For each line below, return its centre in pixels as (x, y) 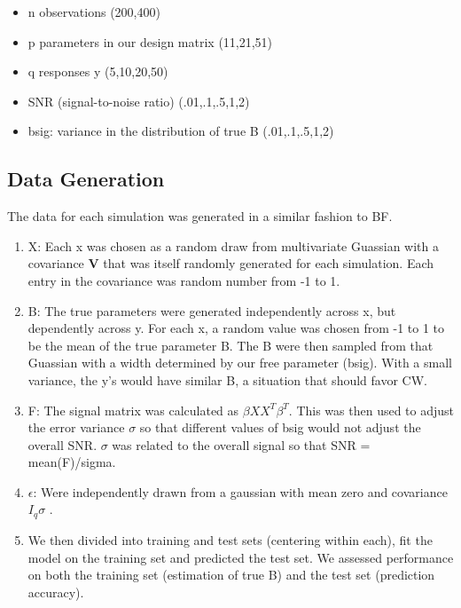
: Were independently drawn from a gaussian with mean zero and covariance (240, 491)
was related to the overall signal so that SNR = (241, 444)
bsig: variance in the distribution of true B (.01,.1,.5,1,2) (181, 131)
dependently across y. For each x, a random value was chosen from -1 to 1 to (236, 328)
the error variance (76, 427)
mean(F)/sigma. (72, 462)
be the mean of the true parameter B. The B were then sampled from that (230, 345)
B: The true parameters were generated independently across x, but (212, 310)
